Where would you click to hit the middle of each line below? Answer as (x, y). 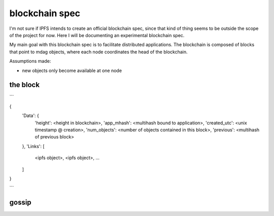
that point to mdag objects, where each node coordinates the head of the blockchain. (98, 52)
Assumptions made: (30, 61)
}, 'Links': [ (33, 146)
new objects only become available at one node (72, 70)
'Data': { (30, 116)
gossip (20, 203)
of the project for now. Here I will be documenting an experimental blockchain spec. (97, 35)
